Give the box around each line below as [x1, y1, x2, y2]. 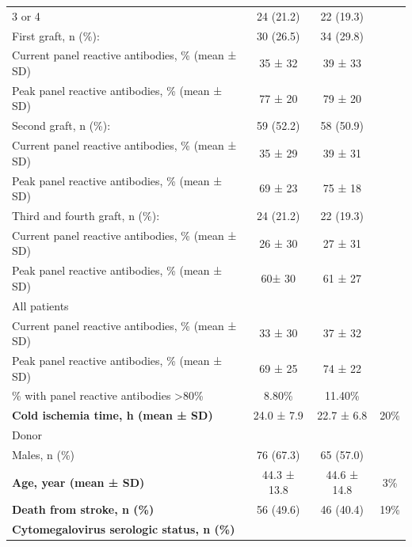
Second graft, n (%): [12, 117, 111, 134]
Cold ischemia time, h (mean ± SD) [12, 407, 213, 424]
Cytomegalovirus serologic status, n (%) [12, 521, 235, 538]
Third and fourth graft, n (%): [12, 207, 160, 224]
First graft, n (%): [12, 27, 100, 44]
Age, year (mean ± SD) [12, 473, 145, 490]
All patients [12, 297, 69, 313]
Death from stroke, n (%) [12, 501, 154, 518]
